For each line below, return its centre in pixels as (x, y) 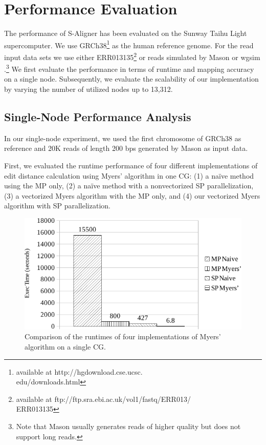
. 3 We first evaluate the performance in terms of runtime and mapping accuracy (129, 68)
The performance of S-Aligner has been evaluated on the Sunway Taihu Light (126, 33)
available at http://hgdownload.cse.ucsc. (79, 371)
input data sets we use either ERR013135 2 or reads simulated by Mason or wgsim (132, 56)
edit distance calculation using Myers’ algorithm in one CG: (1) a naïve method (129, 175)
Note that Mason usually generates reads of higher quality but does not (128, 426)
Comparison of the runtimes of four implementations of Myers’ (123, 336)
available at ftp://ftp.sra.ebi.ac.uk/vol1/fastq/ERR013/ (103, 399)
